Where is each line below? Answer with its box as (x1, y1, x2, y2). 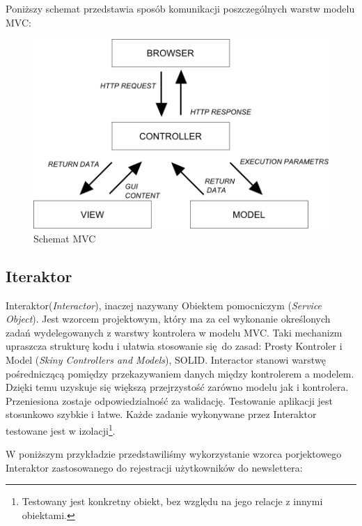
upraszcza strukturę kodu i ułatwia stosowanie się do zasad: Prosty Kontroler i (6, 339, 343, 353)
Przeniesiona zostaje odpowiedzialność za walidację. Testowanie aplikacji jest (6, 393, 333, 408)
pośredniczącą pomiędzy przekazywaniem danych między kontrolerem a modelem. (6, 366, 354, 380)
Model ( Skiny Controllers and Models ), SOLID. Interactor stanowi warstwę (6, 352, 326, 366)
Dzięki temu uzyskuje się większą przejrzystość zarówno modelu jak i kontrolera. (6, 380, 349, 394)
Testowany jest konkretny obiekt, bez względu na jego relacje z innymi (22, 494, 323, 509)
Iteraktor (6, 265, 72, 286)
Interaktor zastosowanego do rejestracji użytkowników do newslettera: (6, 460, 303, 474)
